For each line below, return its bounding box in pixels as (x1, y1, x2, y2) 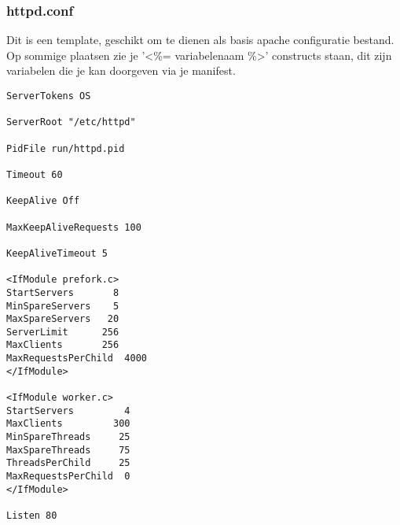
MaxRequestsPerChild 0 (6, 471, 130, 482)
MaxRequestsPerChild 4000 (6, 353, 147, 364)
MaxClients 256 (6, 339, 119, 351)
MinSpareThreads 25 (6, 431, 130, 443)
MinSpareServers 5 (6, 300, 119, 312)
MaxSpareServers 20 (6, 313, 119, 325)
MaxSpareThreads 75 (6, 444, 130, 456)
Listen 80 (6, 510, 57, 521)
